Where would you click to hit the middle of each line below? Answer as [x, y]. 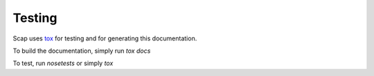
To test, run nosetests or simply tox [63, 63]
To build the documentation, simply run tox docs [82, 51]
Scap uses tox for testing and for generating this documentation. [105, 38]
